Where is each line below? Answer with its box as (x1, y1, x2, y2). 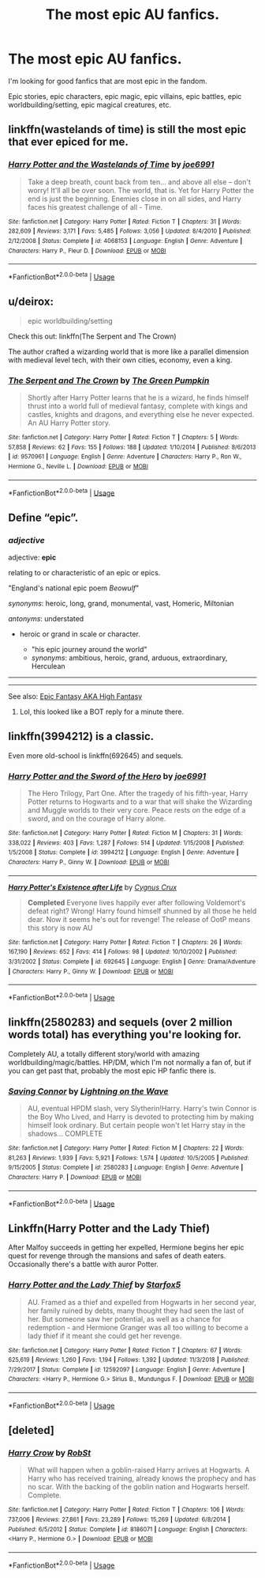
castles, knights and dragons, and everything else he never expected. (27, 410, 255, 419)
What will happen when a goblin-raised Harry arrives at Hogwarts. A (27, 1466, 250, 1475)
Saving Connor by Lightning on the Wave (8, 1086, 169, 1097)
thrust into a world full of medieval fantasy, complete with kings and (27, 401, 248, 411)
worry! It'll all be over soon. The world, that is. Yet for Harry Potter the (27, 185, 255, 195)
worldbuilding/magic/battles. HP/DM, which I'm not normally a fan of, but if (8, 1057, 252, 1067)
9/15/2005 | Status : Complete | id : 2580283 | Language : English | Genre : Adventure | (8, 1163, 244, 1172)
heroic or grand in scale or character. (19, 629, 140, 639)
